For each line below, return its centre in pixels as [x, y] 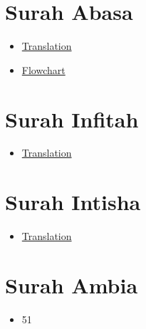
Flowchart [43, 69]
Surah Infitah [72, 119]
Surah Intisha [73, 202]
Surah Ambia [72, 284]
